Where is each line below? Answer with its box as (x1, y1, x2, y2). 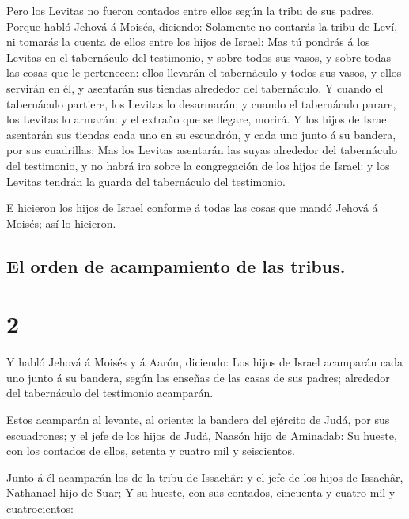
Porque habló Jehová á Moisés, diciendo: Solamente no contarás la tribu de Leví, (6, 17, 398, 34)
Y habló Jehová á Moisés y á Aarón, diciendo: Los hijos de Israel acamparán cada (6, 354, 403, 370)
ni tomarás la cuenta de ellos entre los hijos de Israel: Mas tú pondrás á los (6, 33, 370, 50)
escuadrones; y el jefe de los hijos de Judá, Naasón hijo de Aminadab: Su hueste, (6, 426, 397, 443)
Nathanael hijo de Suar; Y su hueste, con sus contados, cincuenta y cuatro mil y (6, 484, 396, 501)
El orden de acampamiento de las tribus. (6, 253, 346, 278)
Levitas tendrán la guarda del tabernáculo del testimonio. (6, 172, 286, 189)
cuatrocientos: (6, 499, 74, 516)
